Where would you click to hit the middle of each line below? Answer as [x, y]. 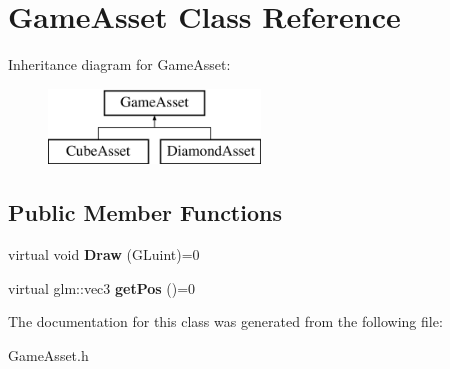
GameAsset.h [48, 354]
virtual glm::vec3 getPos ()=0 [102, 287]
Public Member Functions [145, 212]
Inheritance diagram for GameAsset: [119, 64]
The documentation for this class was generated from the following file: [225, 321]
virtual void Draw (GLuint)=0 [104, 254]
